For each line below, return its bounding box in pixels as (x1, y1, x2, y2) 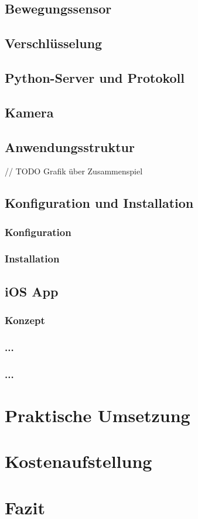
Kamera (5, 103, 54, 121)
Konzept (5, 313, 45, 328)
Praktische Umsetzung (5, 403, 190, 427)
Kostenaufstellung (5, 449, 152, 473)
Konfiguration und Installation (5, 194, 194, 212)
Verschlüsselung (5, 34, 103, 52)
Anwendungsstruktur (5, 137, 135, 156)
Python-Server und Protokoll (5, 68, 185, 86)
